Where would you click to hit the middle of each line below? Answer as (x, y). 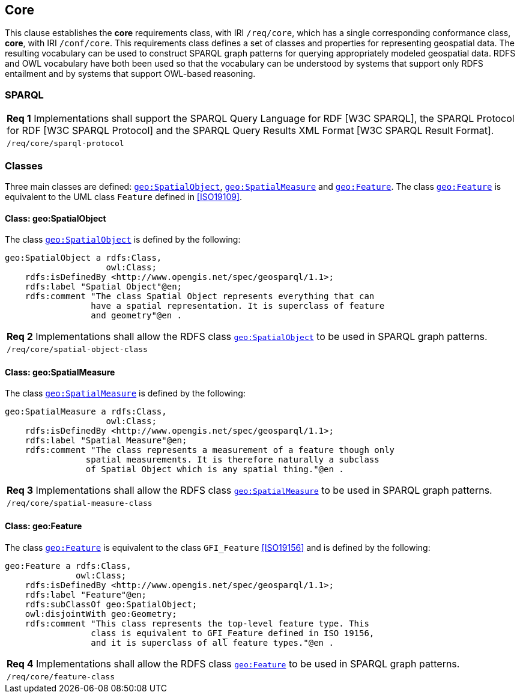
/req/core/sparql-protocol (65, 144)
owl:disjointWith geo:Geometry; (101, 614)
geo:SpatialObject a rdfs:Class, (83, 258)
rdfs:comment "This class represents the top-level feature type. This (197, 623)
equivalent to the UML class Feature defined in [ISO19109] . (124, 196)
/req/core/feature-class (61, 676)
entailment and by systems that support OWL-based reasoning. (130, 74)
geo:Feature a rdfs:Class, (68, 566)
